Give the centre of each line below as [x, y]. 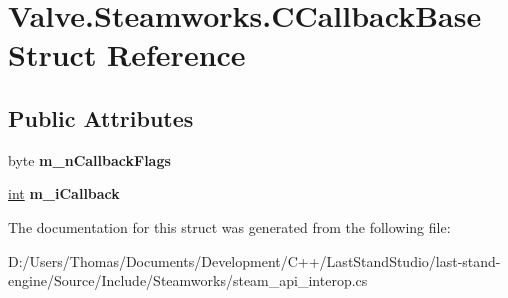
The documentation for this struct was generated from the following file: [229, 226]
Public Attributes [101, 117]
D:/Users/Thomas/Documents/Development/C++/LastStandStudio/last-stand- [254, 260]
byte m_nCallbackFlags [89, 159]
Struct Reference [127, 54]
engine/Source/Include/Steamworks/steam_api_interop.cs [188, 280]
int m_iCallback [64, 193]
